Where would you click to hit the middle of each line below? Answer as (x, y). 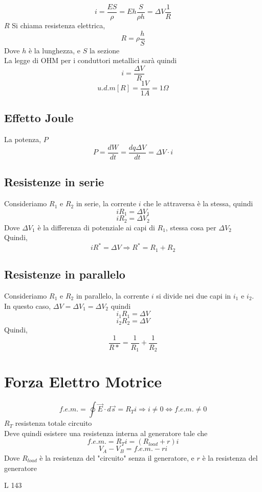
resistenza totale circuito (53, 423)
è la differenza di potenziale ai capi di (96, 227)
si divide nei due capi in (194, 295)
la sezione (104, 50)
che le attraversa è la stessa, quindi (198, 203)
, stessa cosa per (191, 227)
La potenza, (23, 139)
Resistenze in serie (54, 182)
